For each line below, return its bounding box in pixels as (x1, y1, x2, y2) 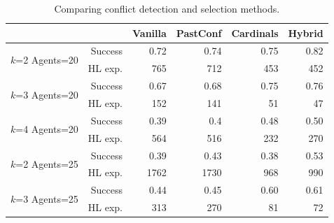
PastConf (176, 25, 222, 40)
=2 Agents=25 (15, 156, 78, 171)
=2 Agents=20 (15, 52, 78, 66)
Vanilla (132, 25, 167, 40)
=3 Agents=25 (15, 191, 78, 206)
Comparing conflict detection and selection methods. (54, 1, 280, 15)
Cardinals (231, 25, 279, 40)
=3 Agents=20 (15, 87, 78, 101)
